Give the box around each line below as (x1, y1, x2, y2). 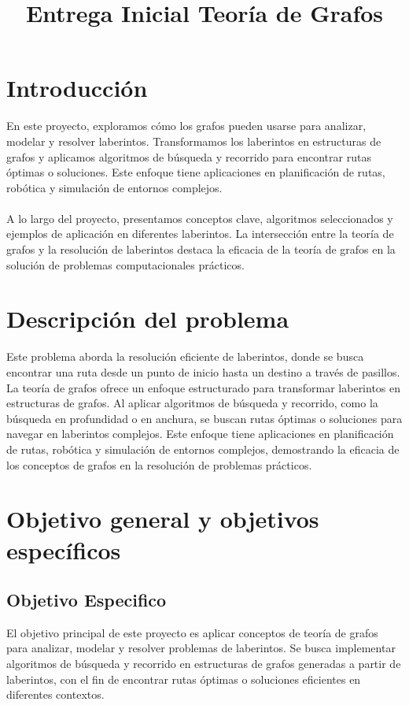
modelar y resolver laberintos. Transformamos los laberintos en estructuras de (6, 132, 381, 149)
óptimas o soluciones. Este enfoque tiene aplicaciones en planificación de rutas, (6, 164, 385, 180)
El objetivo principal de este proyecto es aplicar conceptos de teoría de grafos (6, 624, 378, 640)
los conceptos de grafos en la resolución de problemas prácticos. (6, 456, 312, 473)
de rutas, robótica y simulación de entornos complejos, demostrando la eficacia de (6, 440, 400, 457)
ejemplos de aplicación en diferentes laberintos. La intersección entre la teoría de (6, 225, 394, 242)
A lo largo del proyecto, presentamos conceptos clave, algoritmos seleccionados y (6, 210, 393, 226)
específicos (6, 533, 121, 566)
